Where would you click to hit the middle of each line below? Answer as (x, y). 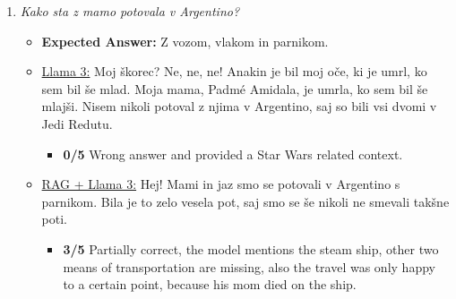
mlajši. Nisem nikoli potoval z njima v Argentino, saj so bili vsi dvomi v (239, 106)
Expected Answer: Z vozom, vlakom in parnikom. (185, 41)
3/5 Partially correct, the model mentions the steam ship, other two (251, 248)
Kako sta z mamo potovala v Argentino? (130, 11)
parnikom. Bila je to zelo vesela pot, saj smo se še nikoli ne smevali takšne (245, 201)
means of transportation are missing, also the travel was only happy (249, 266)
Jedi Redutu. (77, 123)
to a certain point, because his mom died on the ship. (210, 284)
